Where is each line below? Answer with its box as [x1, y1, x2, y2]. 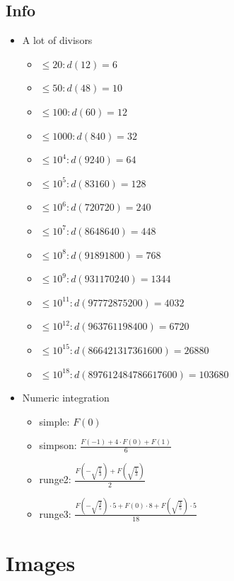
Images [6, 548, 76, 577]
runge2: [39, 472, 71, 487]
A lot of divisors [22, 33, 93, 48]
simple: [39, 414, 70, 428]
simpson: [39, 438, 77, 453]
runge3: [39, 506, 71, 521]
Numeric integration [22, 390, 110, 405]
